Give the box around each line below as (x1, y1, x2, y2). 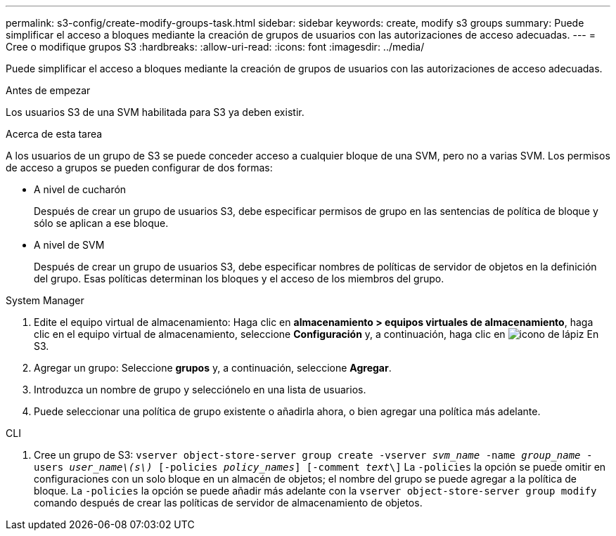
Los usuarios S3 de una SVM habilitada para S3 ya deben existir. (6, 106, 304, 118)
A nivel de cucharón (34, 183, 127, 195)
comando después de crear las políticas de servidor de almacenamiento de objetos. (34, 497, 423, 509)
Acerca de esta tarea (6, 128, 103, 140)
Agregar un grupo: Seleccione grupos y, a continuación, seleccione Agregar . (34, 362, 392, 374)
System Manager (6, 294, 84, 306)
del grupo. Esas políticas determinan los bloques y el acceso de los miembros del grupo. (34, 273, 444, 285)
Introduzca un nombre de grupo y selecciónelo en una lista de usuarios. (34, 384, 366, 396)
